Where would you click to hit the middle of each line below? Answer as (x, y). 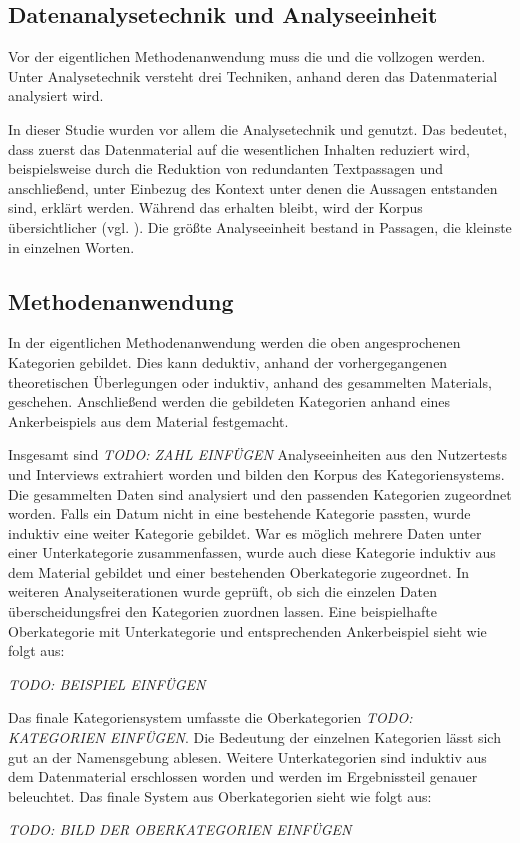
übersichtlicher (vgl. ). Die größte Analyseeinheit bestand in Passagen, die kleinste (260, 226)
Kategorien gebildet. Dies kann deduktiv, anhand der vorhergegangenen (228, 361)
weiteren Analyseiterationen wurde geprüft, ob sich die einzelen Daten (223, 591)
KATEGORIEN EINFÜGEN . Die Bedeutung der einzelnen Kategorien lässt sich (254, 737)
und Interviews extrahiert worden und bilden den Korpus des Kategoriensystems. (256, 473)
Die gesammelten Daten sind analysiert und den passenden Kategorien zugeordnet (260, 493)
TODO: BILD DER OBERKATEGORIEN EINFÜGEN (180, 829)
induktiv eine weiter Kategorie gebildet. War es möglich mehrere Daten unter (245, 532)
